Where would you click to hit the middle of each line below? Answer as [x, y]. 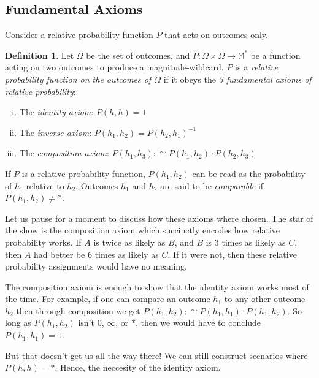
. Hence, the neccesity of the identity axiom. [138, 367]
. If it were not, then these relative [232, 254]
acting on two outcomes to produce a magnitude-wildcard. [114, 67]
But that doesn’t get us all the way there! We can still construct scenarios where [156, 355]
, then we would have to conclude [198, 323]
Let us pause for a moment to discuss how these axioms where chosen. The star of [159, 218]
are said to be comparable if [212, 185]
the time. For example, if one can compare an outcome [108, 299]
